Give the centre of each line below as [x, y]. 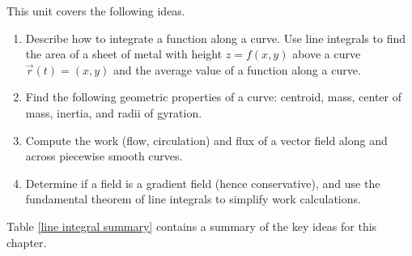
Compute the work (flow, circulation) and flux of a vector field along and [206, 140]
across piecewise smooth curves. [104, 156]
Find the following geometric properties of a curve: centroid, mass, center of [213, 97]
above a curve [327, 54]
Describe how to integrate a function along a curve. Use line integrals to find [215, 38]
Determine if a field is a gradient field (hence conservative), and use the [203, 183]
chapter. [27, 242]
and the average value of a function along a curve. [237, 69]
